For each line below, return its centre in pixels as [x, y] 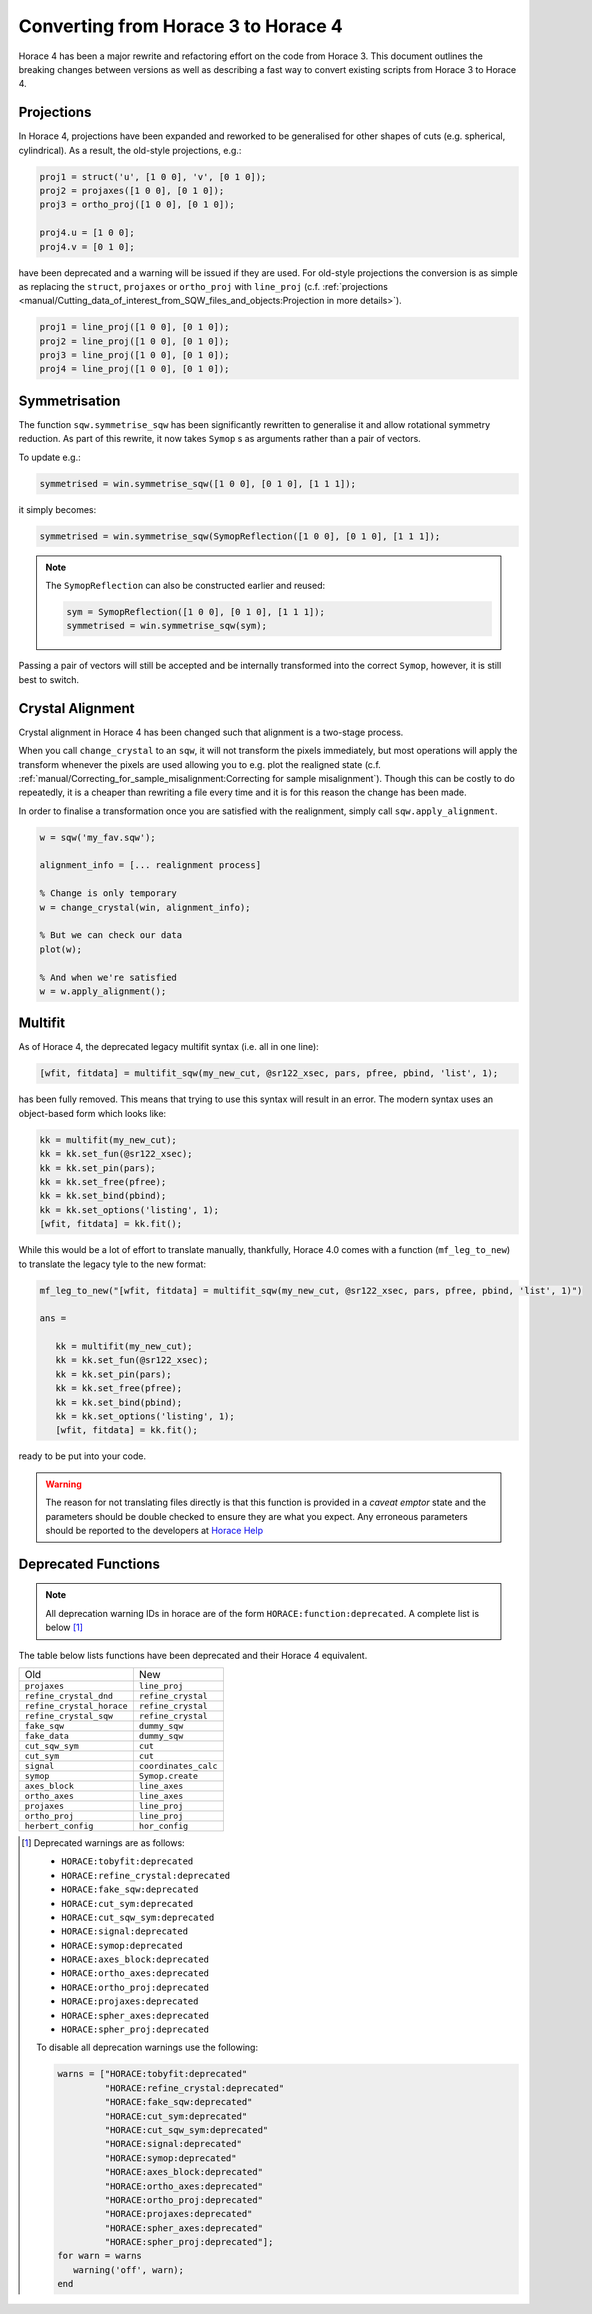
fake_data [47, 1735]
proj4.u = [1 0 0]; [87, 233]
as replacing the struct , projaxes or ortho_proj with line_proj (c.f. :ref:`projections [203, 286]
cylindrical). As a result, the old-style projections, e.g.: [130, 150]
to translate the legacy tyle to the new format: [112, 1264]
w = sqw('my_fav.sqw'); [98, 837]
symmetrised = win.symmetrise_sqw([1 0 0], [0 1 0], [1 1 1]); [198, 483]
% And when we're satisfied [108, 977]
